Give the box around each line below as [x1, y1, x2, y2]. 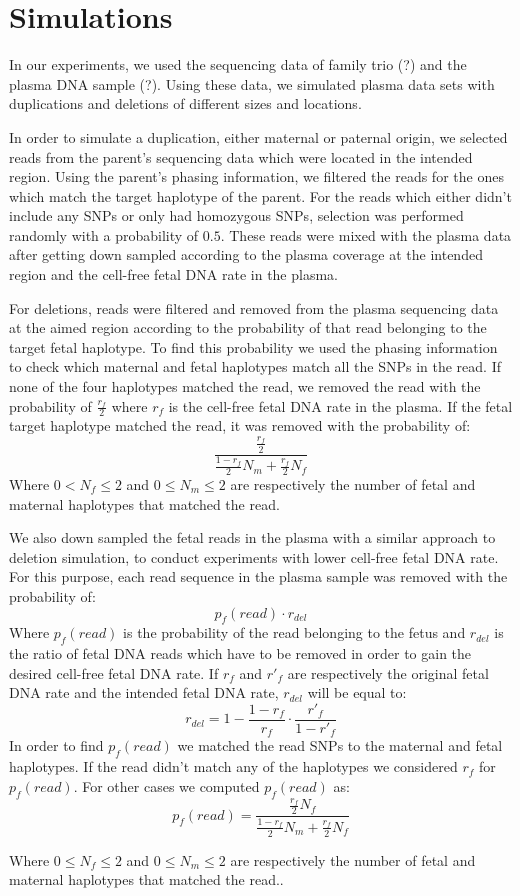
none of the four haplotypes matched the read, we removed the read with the [9, 376, 481, 397]
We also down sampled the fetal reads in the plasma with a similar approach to [9, 527, 496, 548]
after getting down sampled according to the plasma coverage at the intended [9, 244, 483, 265]
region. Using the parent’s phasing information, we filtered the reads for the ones [9, 166, 504, 187]
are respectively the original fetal [287, 662, 489, 683]
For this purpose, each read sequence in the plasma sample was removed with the [9, 566, 508, 587]
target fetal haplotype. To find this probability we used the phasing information [9, 336, 498, 357]
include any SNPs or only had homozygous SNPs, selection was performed [9, 205, 464, 226]
